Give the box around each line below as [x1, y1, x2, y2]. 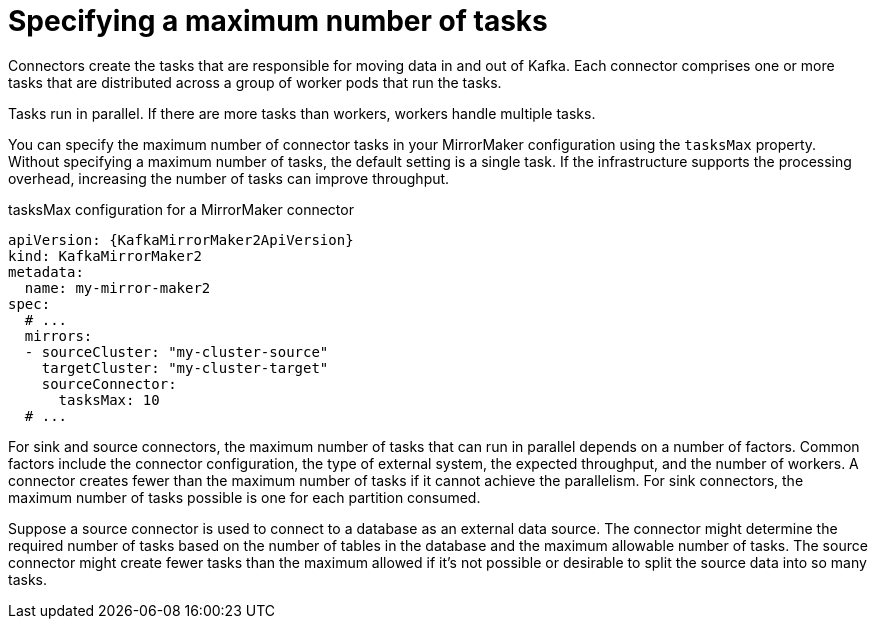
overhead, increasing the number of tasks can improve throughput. [8, 169, 450, 187]
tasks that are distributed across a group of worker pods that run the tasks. [8, 73, 502, 91]
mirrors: [24, 327, 93, 344]
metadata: [8, 263, 84, 280]
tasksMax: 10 [58, 391, 160, 408]
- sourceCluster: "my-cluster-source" [24, 343, 329, 360]
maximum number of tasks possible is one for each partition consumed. [8, 488, 481, 506]
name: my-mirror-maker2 [24, 279, 211, 296]
